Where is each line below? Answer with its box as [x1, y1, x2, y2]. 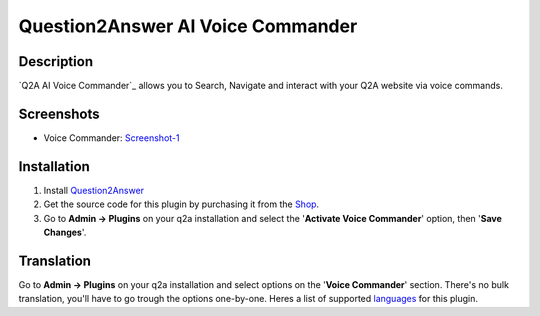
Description [18, 53, 94, 70]
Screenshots [18, 105, 100, 122]
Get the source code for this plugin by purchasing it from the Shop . [43, 198, 320, 210]
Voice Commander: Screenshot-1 [43, 131, 180, 144]
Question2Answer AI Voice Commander [18, 15, 358, 37]
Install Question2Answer [43, 184, 145, 196]
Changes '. [43, 226, 87, 239]
